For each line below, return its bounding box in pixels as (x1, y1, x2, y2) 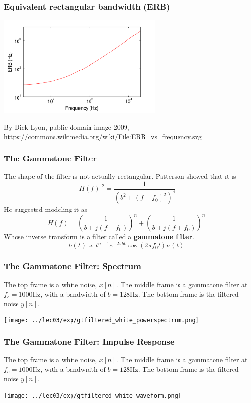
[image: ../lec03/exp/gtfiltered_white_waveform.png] (4, 392, 182, 400)
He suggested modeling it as (4, 204, 88, 214)
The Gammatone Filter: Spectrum (4, 260, 141, 272)
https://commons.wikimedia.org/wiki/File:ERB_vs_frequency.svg (4, 131, 202, 141)
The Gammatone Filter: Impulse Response (4, 335, 175, 347)
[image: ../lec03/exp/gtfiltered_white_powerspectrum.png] (4, 317, 199, 324)
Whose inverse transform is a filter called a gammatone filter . (4, 231, 194, 242)
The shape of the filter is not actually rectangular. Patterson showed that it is (4, 171, 236, 181)
